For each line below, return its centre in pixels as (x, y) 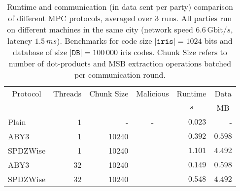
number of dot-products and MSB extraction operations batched (120, 63)
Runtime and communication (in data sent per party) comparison (120, 7)
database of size (40, 52)
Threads (68, 93)
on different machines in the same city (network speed (100, 29)
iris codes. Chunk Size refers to (174, 52)
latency (20, 41)
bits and (218, 41)
